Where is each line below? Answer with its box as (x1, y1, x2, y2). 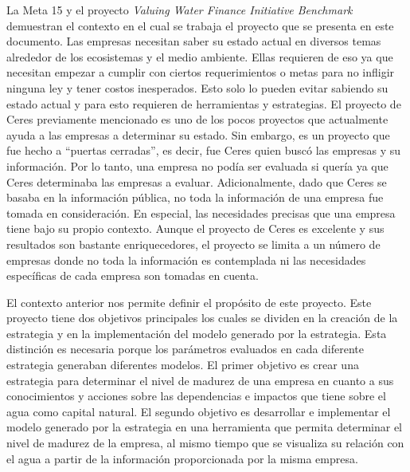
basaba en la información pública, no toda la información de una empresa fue (6, 189, 384, 206)
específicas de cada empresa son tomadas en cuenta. (6, 267, 259, 284)
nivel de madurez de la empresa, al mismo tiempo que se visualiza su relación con (6, 435, 404, 451)
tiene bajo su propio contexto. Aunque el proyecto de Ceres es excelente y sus (6, 220, 385, 237)
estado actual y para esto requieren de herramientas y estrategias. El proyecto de (6, 95, 401, 112)
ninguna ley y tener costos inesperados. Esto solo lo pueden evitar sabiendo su (6, 79, 389, 96)
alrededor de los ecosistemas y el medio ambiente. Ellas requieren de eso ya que (6, 48, 393, 65)
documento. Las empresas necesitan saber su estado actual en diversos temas (6, 33, 381, 49)
